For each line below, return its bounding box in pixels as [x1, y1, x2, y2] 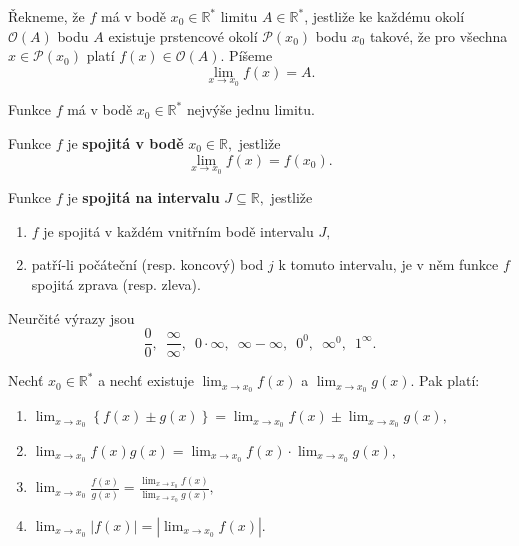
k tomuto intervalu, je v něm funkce [278, 254, 499, 275]
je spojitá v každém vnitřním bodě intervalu [43, 220, 314, 241]
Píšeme [229, 45, 273, 66]
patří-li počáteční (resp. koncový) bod [31, 254, 264, 275]
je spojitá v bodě [67, 133, 184, 153]
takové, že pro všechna [369, 25, 508, 46]
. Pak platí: [410, 370, 480, 391]
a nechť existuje [98, 370, 194, 391]
